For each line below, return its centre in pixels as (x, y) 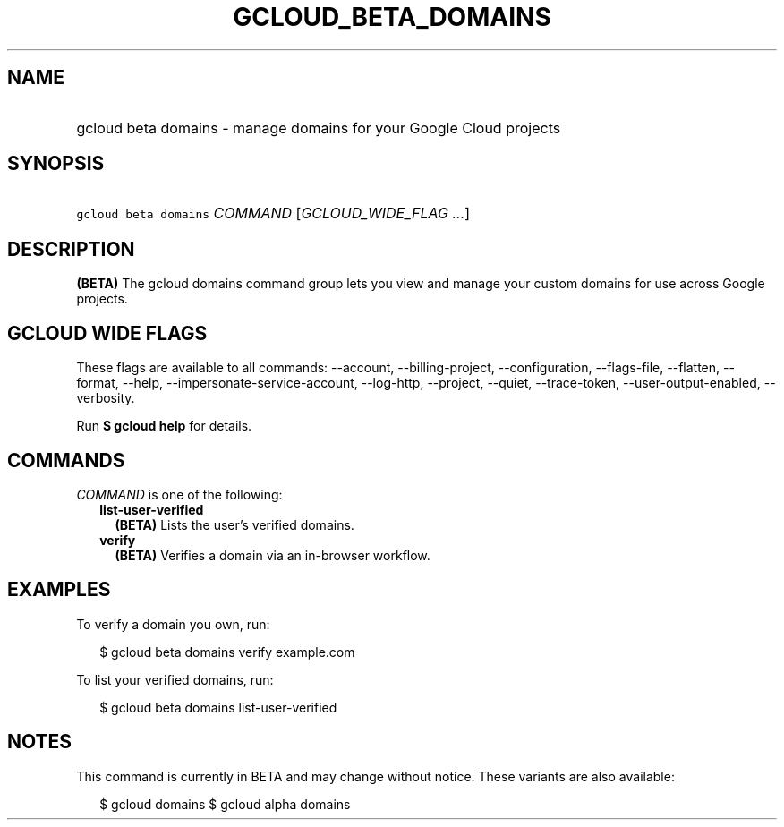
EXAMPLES (59, 590)
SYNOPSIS (56, 164)
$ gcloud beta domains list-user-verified (218, 707)
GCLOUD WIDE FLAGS (107, 333)
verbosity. (106, 398)
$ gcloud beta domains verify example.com (227, 652)
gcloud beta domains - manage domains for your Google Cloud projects (319, 128)
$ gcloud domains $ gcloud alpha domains (225, 804)
